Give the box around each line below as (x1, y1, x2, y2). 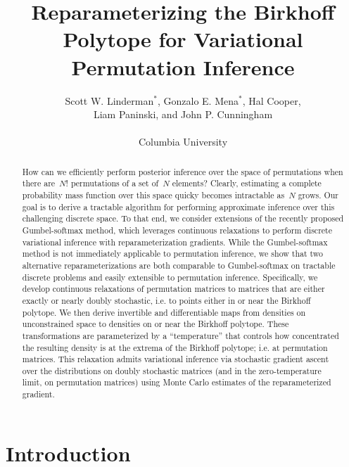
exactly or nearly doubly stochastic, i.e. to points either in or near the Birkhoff (22, 294, 311, 306)
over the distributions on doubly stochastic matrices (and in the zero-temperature (22, 364, 322, 376)
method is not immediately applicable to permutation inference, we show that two (22, 248, 324, 260)
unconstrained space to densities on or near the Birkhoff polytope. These (22, 318, 289, 330)
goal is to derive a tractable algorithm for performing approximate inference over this (22, 200, 335, 212)
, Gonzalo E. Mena (157, 93, 239, 108)
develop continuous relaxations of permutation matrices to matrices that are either (22, 283, 325, 295)
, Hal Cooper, (242, 93, 301, 108)
